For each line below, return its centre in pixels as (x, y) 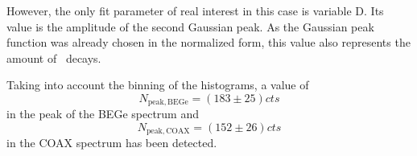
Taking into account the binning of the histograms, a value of (158, 85)
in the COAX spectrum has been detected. (112, 143)
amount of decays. (54, 57)
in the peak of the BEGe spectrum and (103, 114)
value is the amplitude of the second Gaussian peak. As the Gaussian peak (190, 26)
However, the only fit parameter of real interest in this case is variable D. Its (195, 10)
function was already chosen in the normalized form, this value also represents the (208, 42)
